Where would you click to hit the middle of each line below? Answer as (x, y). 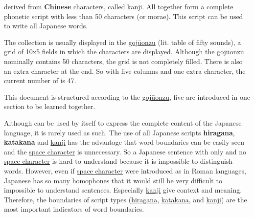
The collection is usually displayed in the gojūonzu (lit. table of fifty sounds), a (123, 42)
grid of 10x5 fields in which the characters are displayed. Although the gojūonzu (124, 52)
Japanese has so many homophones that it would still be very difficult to (113, 180)
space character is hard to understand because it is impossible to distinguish (118, 161)
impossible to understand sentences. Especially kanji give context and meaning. (123, 190)
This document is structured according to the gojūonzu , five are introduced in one (127, 97)
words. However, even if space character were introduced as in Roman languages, (125, 170)
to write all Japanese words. (46, 26)
